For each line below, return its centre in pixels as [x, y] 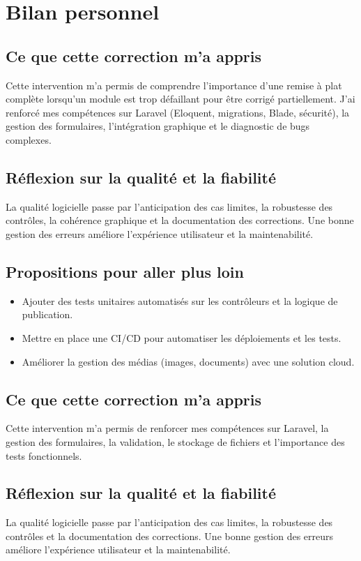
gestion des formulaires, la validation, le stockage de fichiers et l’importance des [175, 441]
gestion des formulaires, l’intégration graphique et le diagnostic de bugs [158, 126]
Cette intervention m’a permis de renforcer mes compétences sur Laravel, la [167, 428]
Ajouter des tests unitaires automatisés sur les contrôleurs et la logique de [180, 300]
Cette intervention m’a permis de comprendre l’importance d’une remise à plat [174, 85]
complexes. [29, 139]
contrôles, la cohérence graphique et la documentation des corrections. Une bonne [180, 220]
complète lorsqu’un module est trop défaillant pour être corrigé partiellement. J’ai [180, 99]
